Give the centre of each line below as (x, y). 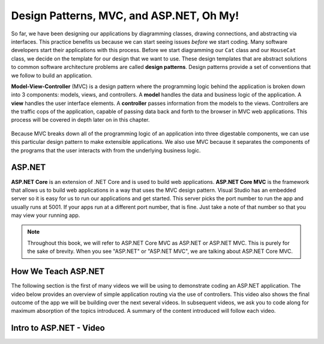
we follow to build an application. (52, 76)
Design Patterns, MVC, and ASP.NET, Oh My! (125, 16)
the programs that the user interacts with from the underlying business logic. (106, 150)
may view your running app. (46, 215)
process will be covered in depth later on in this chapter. (80, 120)
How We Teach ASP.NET (58, 272)
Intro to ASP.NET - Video (58, 328)
